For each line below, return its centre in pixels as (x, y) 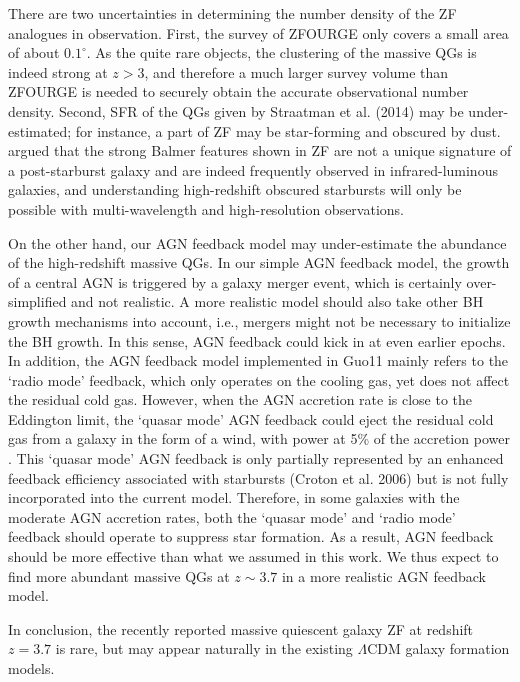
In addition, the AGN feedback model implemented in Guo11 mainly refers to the (258, 360)
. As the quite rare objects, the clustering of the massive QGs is (281, 52)
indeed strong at (58, 71)
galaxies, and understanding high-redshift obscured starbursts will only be (235, 189)
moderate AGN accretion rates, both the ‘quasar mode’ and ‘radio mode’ (232, 516)
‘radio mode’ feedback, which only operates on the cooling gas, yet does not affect (259, 379)
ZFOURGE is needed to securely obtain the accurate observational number (238, 91)
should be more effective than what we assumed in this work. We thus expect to (253, 556)
